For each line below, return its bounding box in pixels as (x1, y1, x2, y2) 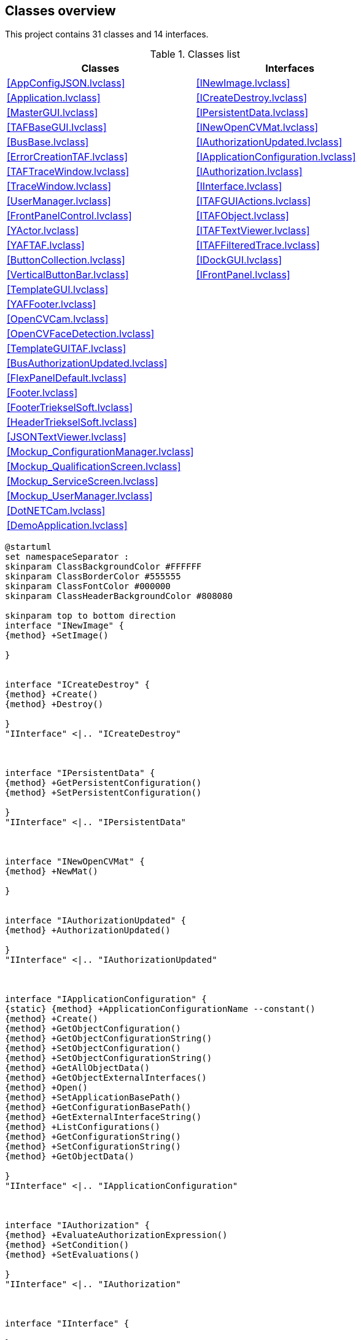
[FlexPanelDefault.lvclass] (7, 372, 127, 385)
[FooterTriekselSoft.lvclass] (7, 401, 133, 414)
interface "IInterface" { (5, 1318, 130, 1329)
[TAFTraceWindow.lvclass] (7, 165, 130, 178)
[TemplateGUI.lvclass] (7, 283, 109, 296)
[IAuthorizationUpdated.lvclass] (196, 136, 343, 149)
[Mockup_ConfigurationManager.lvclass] (7, 445, 194, 458)
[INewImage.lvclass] (196, 77, 290, 90)
